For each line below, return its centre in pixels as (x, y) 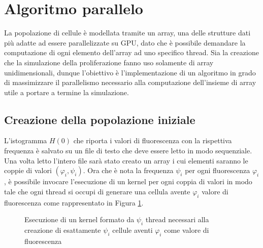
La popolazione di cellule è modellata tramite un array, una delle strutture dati (127, 33)
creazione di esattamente (63, 230)
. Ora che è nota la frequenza (128, 170)
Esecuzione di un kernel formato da (79, 219)
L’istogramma (26, 140)
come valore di (187, 230)
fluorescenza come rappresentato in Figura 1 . (74, 202)
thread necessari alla (177, 219)
